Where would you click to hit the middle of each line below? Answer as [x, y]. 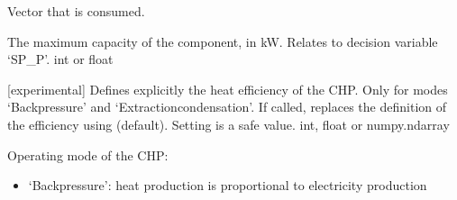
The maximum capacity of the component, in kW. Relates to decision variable [223, 41]
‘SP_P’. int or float [60, 59]
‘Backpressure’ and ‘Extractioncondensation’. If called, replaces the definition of [227, 107]
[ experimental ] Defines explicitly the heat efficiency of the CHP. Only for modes [228, 89]
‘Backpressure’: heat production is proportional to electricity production [228, 185]
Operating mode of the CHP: [88, 155]
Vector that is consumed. [76, 11]
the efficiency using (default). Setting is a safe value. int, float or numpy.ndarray [228, 124]
